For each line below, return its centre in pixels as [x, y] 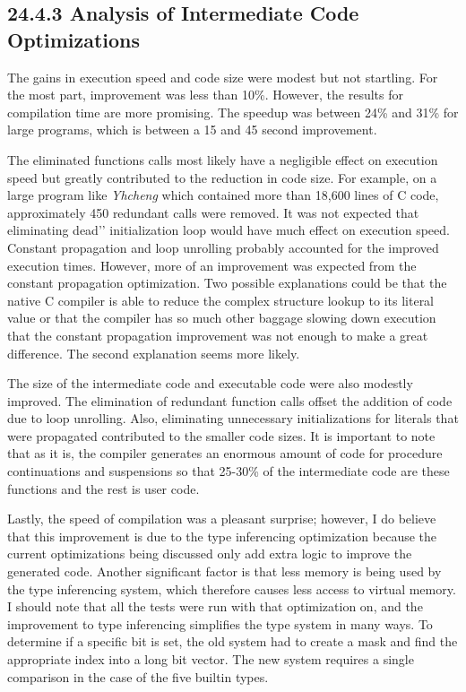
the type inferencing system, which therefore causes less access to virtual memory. [232, 588]
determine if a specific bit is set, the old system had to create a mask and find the [233, 641]
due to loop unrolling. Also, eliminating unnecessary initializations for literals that [233, 418]
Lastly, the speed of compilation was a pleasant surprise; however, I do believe [222, 519]
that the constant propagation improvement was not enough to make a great [218, 335]
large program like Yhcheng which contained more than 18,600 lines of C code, [223, 195]
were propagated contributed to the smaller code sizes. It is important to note [221, 435]
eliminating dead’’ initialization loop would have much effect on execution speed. [229, 230]
